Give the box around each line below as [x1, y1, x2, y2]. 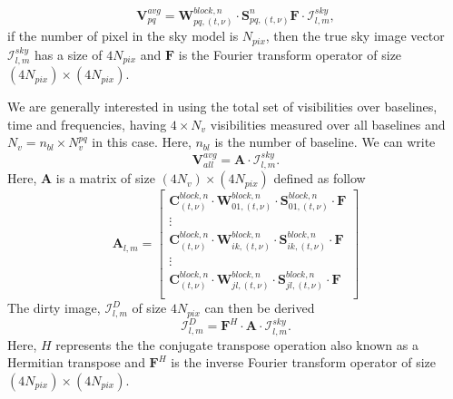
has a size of [34, 44, 103, 63]
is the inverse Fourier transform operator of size [171, 353, 436, 372]
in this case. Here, [92, 132, 192, 151]
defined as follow [273, 169, 366, 188]
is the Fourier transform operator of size [178, 44, 402, 63]
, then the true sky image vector [265, 26, 445, 45]
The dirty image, [7, 298, 101, 317]
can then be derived [204, 298, 315, 317]
